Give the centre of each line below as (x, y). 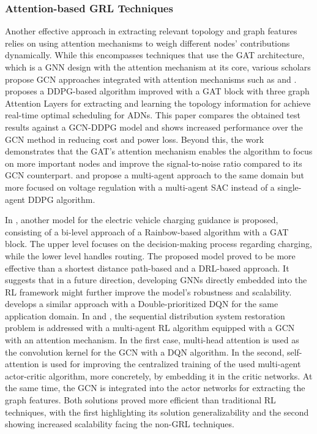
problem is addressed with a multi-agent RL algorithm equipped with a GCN (150, 328)
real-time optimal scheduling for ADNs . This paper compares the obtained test (153, 115)
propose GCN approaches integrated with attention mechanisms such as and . (151, 79)
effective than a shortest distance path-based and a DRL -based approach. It (147, 268)
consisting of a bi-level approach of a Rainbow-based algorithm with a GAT (147, 231)
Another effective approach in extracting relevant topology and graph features (151, 31)
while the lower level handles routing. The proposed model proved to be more (150, 255)
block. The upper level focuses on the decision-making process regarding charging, (158, 244)
